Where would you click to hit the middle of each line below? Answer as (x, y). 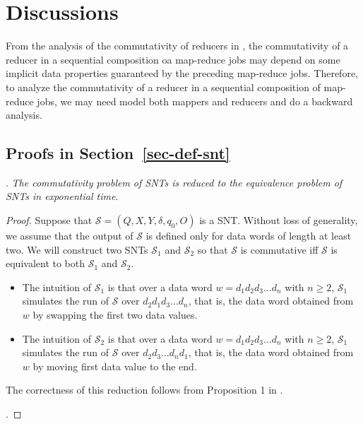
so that (213, 249)
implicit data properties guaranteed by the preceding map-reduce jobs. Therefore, (182, 73)
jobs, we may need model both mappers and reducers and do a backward (195, 101)
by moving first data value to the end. (115, 366)
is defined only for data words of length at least (249, 236)
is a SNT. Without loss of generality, (279, 220)
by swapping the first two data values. (115, 315)
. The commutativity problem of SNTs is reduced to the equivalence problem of (174, 182)
